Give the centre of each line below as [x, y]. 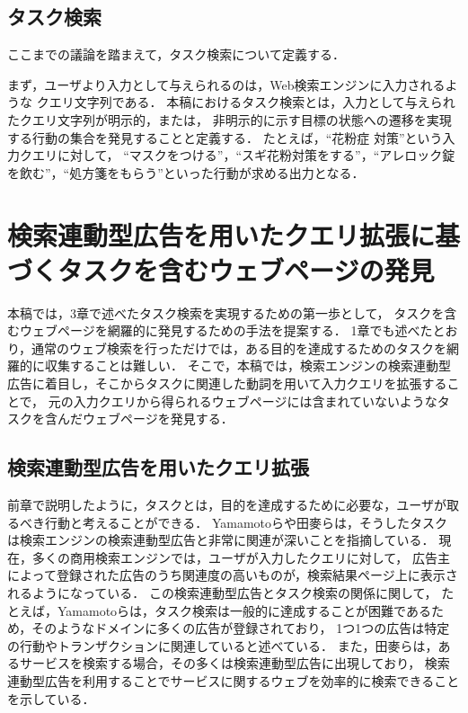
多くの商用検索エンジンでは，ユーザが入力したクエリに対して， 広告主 [241, 557]
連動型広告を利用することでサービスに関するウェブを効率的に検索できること [234, 680]
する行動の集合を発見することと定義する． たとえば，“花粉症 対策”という [225, 137]
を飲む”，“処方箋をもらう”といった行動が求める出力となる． [186, 172]
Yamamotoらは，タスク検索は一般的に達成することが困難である [244, 610]
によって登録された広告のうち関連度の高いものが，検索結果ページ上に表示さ [233, 575]
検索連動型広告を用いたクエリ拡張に [221, 234]
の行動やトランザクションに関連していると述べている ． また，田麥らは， [223, 645]
